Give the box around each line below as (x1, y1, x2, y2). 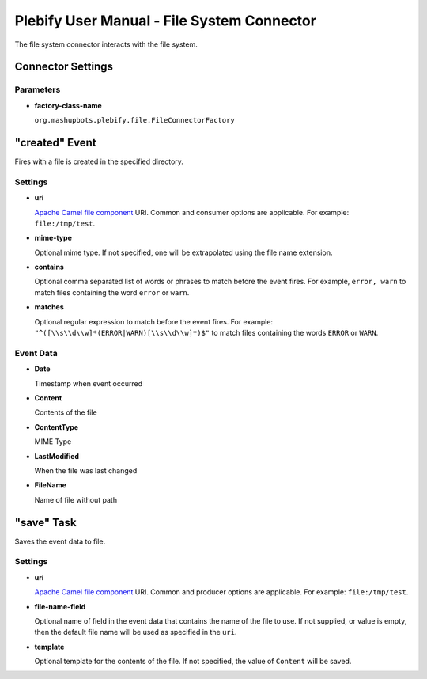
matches (34, 302, 65, 312)
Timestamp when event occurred (34, 378, 142, 388)
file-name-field (34, 601, 86, 611)
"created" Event (14, 135, 96, 150)
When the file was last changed (34, 465, 138, 475)
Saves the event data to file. (14, 537, 106, 546)
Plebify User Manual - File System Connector (14, 12, 316, 29)
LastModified (34, 451, 79, 461)
